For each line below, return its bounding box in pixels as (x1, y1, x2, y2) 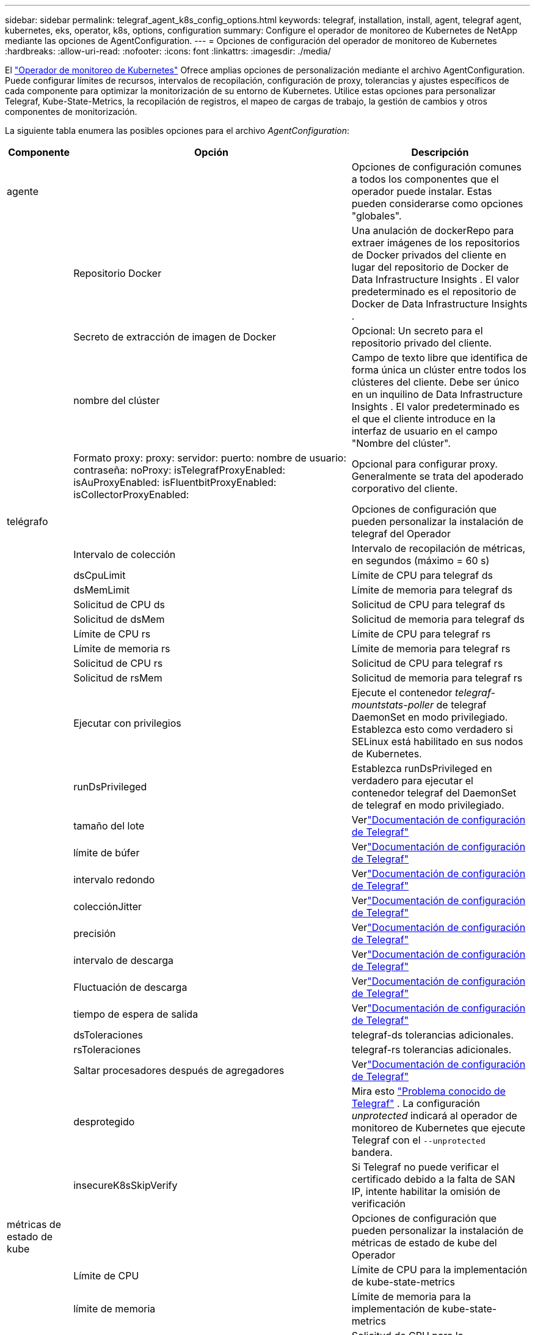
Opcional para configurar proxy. (351, 458, 498, 470)
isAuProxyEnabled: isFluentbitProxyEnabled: (73, 476, 277, 488)
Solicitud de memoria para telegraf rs (351, 672, 523, 684)
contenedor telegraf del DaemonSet (351, 787, 517, 799)
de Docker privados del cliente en (351, 249, 506, 261)
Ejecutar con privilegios (73, 717, 181, 729)
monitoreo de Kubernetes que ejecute (351, 1122, 526, 1134)
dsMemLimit (73, 584, 130, 596)
